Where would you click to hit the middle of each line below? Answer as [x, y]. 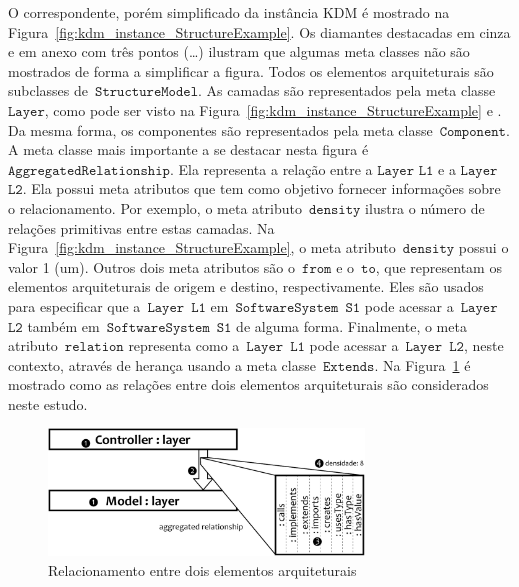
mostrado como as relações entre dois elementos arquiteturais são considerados [248, 384]
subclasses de [48, 90]
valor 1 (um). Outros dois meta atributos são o [152, 266]
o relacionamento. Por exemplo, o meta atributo [155, 207]
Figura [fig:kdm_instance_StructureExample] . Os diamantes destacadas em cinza [259, 31]
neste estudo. [48, 403]
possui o [483, 247]
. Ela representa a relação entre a [271, 168]
